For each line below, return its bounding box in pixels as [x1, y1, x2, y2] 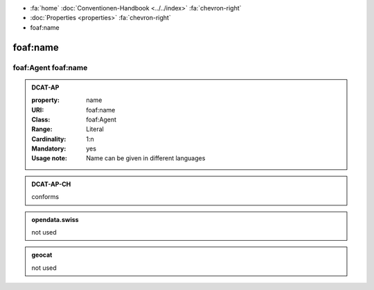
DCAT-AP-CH [31, 180, 71, 188]
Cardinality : [31, 135, 66, 143]
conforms [31, 193, 59, 201]
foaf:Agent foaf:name [12, 62, 88, 72]
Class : [31, 115, 51, 123]
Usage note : [31, 154, 68, 162]
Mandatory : [31, 144, 66, 153]
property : [31, 96, 60, 104]
